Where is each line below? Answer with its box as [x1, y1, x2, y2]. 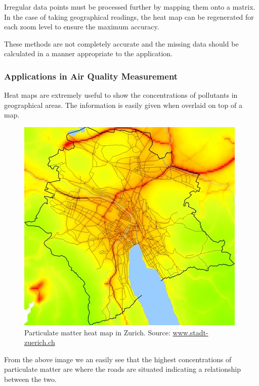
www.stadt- [172, 327, 208, 337]
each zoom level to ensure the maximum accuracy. [4, 21, 159, 32]
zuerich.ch [24, 337, 55, 348]
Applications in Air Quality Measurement [4, 69, 178, 82]
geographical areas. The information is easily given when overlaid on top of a [4, 99, 242, 110]
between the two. [4, 373, 57, 384]
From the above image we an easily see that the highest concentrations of [4, 354, 232, 364]
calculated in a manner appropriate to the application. [4, 48, 173, 59]
